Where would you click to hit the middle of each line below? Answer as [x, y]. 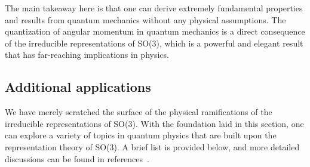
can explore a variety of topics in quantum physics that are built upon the [141, 135]
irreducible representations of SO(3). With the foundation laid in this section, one [154, 123]
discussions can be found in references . [77, 158]
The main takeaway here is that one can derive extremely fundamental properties [154, 8]
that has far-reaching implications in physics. [87, 55]
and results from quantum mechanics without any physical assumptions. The [145, 19]
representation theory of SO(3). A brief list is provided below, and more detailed [152, 146]
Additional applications [78, 87]
